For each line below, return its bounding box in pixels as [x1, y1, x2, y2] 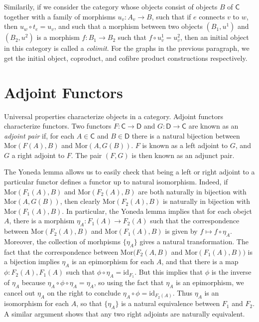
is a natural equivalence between [121, 298, 220, 309]
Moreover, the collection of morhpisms [4, 236, 121, 247]
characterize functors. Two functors [4, 121, 112, 131]
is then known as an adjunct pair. [131, 150, 235, 160]
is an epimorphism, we [175, 277, 244, 288]
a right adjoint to [11, 150, 65, 160]
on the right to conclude [47, 287, 121, 298]
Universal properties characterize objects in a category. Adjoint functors [4, 111, 224, 121]
